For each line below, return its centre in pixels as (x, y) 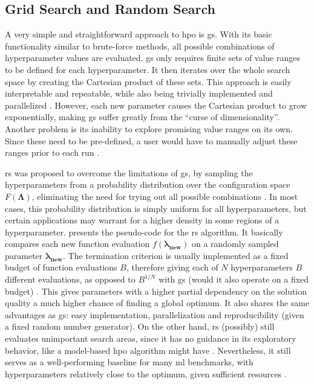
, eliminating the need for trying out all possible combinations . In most (165, 196)
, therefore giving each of (172, 267)
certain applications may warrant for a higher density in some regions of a (142, 220)
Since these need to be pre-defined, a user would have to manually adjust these (151, 140)
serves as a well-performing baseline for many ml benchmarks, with (129, 362)
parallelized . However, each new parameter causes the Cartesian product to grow (156, 105)
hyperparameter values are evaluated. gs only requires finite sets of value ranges (153, 58)
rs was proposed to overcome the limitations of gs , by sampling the (129, 172)
